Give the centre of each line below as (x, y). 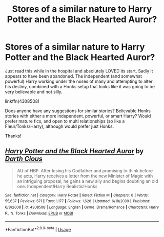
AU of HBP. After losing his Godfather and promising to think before (85, 170)
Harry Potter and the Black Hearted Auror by (74, 151)
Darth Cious (24, 159)
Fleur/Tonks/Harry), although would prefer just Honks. (60, 126)
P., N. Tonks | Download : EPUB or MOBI (39, 213)
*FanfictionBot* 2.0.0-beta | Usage (38, 229)
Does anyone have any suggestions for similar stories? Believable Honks (78, 111)
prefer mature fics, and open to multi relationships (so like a (65, 121)
